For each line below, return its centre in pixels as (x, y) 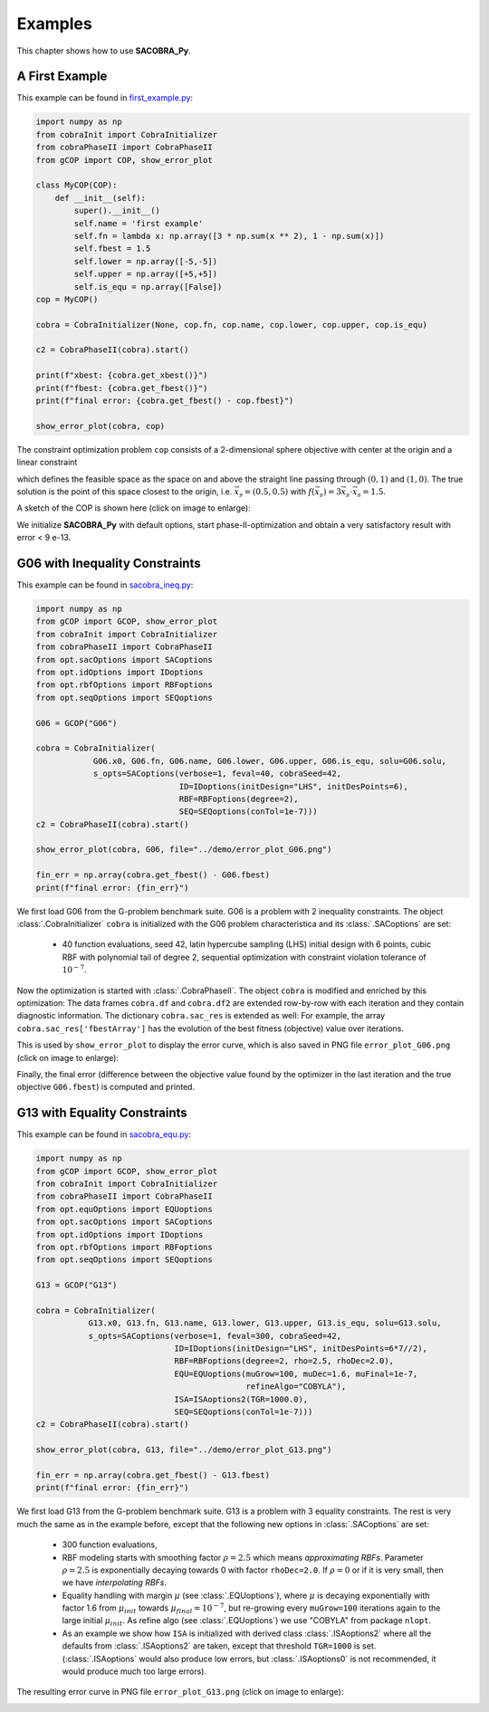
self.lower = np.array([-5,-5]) (145, 261)
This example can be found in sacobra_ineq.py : (105, 585)
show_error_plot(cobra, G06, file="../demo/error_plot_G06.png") (184, 850)
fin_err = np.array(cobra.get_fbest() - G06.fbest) (153, 875)
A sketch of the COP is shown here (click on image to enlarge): (134, 508)
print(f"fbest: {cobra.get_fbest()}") (122, 388)
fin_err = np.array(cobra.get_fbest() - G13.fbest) (153, 1475)
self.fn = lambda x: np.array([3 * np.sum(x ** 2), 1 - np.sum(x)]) (229, 236)
